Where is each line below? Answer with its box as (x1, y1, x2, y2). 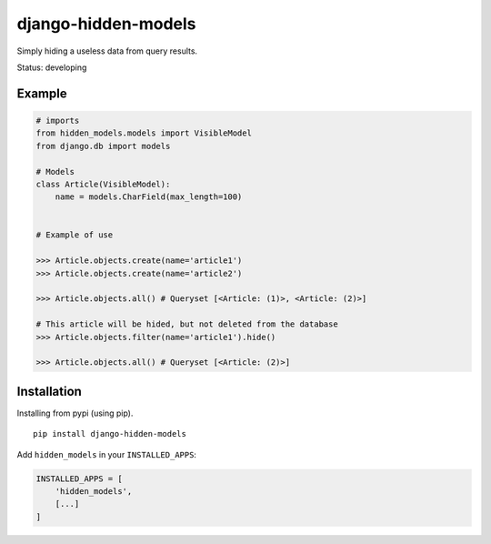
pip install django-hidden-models (33, 428, 186, 439)
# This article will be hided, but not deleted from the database (35, 319, 338, 329)
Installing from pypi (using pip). (16, 408, 134, 418)
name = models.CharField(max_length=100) (55, 192, 243, 202)
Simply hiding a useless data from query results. (16, 45, 198, 56)
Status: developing (16, 62, 87, 73)
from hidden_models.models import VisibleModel (35, 128, 252, 138)
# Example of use (35, 230, 114, 240)
